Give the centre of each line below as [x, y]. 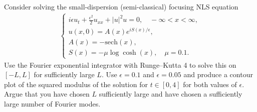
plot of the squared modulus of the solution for [76, 84]
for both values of [210, 84]
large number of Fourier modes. [52, 104]
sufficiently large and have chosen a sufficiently [171, 94]
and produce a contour [218, 74]
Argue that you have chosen [47, 94]
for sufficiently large [64, 74]
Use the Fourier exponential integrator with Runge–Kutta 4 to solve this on [120, 64]
